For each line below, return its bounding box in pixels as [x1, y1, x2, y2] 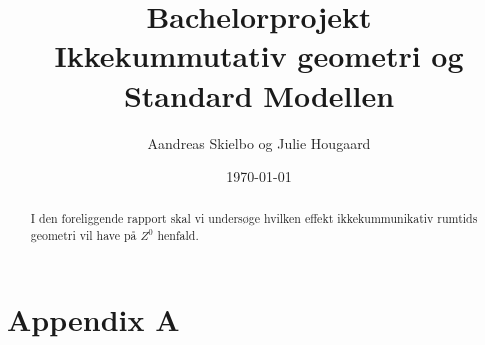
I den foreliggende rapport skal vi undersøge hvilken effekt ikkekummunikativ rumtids [30, 210, 478, 227]
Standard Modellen [123, 74, 395, 115]
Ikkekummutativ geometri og [54, 35, 464, 76]
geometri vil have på [30, 227, 137, 244]
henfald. [157, 227, 199, 244]
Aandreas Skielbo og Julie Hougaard [147, 132, 371, 153]
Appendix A [7, 298, 180, 339]
